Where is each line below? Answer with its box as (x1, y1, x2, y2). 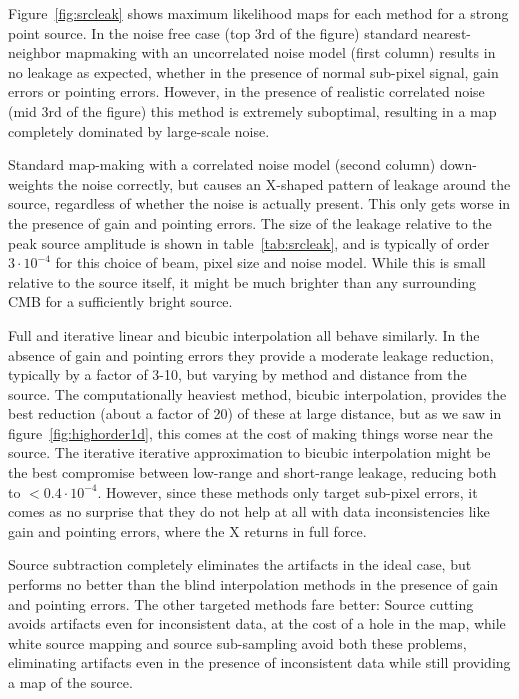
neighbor (8, 42, 61, 63)
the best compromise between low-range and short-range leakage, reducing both (8, 462, 497, 483)
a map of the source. (8, 672, 133, 692)
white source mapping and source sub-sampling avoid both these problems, (8, 632, 467, 653)
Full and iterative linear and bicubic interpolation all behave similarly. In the (8, 324, 480, 345)
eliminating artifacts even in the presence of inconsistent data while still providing (8, 652, 511, 673)
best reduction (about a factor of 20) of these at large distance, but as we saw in (8, 403, 502, 424)
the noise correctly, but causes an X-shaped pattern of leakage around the (57, 173, 511, 194)
